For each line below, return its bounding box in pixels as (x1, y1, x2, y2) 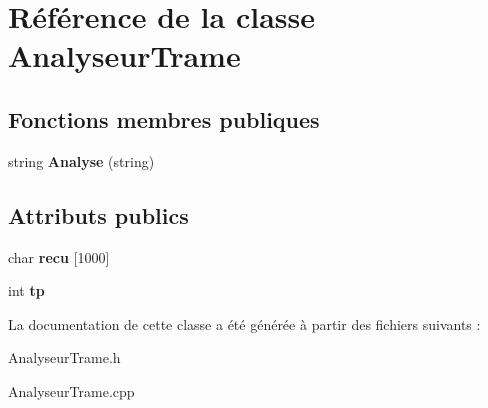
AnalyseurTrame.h (8, 347, 121, 368)
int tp (8, 280, 45, 301)
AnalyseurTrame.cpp (8, 380, 135, 401)
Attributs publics (8, 199, 189, 230)
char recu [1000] (8, 246, 110, 267)
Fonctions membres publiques (8, 103, 320, 134)
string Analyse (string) (8, 150, 155, 171)
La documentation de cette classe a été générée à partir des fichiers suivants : (8, 313, 481, 334)
